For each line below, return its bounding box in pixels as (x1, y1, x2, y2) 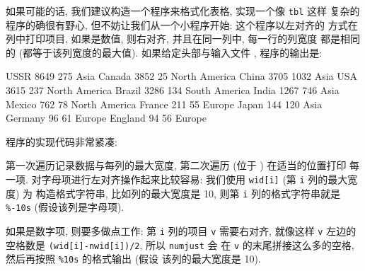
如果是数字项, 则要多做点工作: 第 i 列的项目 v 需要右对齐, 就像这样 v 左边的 (6, 223, 357, 238)
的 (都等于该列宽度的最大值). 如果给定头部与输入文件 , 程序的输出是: (6, 45, 323, 59)
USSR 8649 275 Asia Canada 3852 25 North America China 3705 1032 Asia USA (6, 69, 358, 83)
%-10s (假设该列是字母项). (6, 200, 124, 214)
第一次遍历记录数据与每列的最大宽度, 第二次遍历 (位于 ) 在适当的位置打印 (6, 158, 347, 173)
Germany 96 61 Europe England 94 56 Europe (6, 110, 207, 125)
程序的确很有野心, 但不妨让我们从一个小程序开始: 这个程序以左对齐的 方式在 (6, 17, 358, 32)
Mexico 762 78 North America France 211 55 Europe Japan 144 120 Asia (6, 96, 323, 111)
